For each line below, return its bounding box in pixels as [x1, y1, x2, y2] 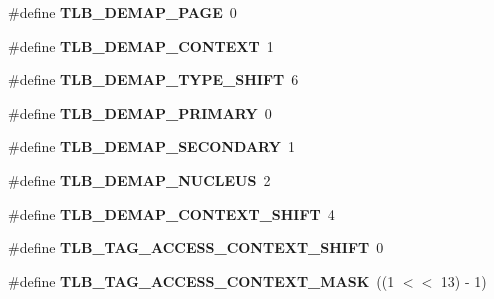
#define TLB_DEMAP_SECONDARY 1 [8, 136, 296, 157]
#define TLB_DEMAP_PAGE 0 [8, 2, 237, 22]
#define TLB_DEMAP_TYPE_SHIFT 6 [8, 69, 299, 90]
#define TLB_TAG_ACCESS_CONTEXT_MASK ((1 [8, 270, 395, 291]
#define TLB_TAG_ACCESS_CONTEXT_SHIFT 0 [8, 237, 384, 258]
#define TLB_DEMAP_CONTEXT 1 [8, 35, 274, 56]
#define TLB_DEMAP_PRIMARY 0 [8, 102, 272, 123]
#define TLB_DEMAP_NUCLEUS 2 [8, 169, 271, 190]
